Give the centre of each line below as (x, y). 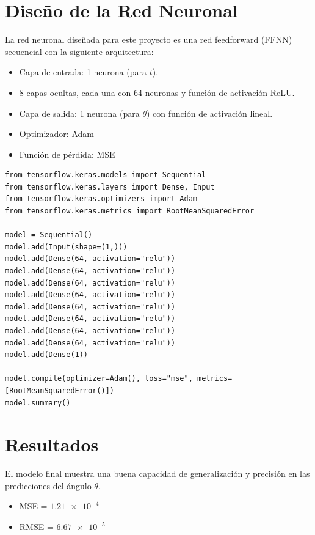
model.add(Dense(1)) (47, 355)
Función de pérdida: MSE (67, 154)
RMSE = (36, 527)
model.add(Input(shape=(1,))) (66, 247)
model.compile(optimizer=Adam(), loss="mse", (99, 379)
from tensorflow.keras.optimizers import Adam (101, 199)
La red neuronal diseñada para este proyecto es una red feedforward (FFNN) (149, 39)
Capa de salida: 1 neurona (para (79, 113)
